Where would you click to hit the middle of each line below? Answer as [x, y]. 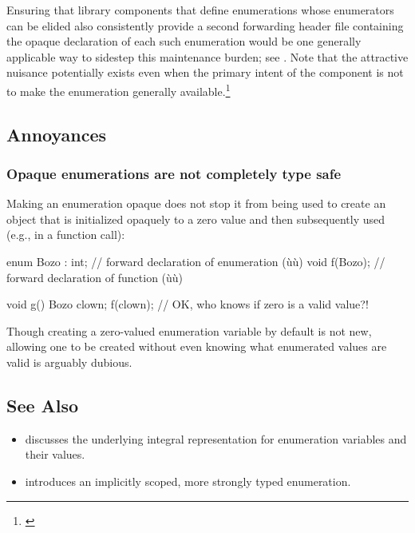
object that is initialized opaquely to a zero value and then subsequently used [196, 219]
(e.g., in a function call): [66, 235]
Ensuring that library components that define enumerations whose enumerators [200, 10]
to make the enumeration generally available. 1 [119, 89]
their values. [55, 454]
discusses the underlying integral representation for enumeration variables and [216, 438]
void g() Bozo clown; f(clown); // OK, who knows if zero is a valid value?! [188, 304]
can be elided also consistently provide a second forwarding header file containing [205, 25]
